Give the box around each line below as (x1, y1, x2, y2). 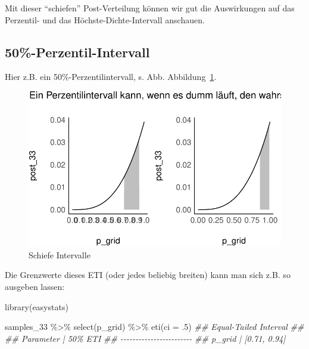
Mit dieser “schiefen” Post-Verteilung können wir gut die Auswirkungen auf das (5, 2, 295, 14)
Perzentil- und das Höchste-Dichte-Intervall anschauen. (5, 13, 205, 26)
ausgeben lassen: (5, 280, 65, 292)
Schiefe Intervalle (29, 248, 90, 261)
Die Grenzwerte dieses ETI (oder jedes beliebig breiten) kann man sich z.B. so (5, 268, 291, 281)
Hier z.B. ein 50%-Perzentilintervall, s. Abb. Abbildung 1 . (5, 70, 217, 83)
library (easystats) (5, 300, 68, 313)
